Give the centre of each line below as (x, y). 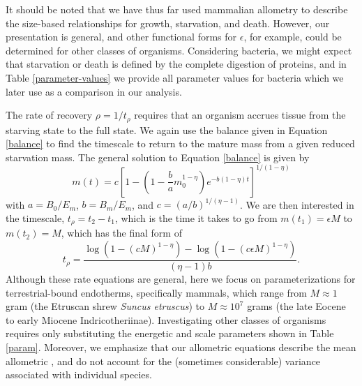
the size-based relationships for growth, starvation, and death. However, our (168, 23)
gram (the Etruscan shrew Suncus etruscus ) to (105, 306)
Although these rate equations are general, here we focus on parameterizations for (181, 279)
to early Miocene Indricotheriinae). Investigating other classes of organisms (166, 319)
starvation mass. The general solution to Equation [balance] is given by (158, 157)
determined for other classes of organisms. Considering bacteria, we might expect (179, 50)
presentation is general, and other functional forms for (121, 37)
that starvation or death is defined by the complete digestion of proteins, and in (176, 64)
